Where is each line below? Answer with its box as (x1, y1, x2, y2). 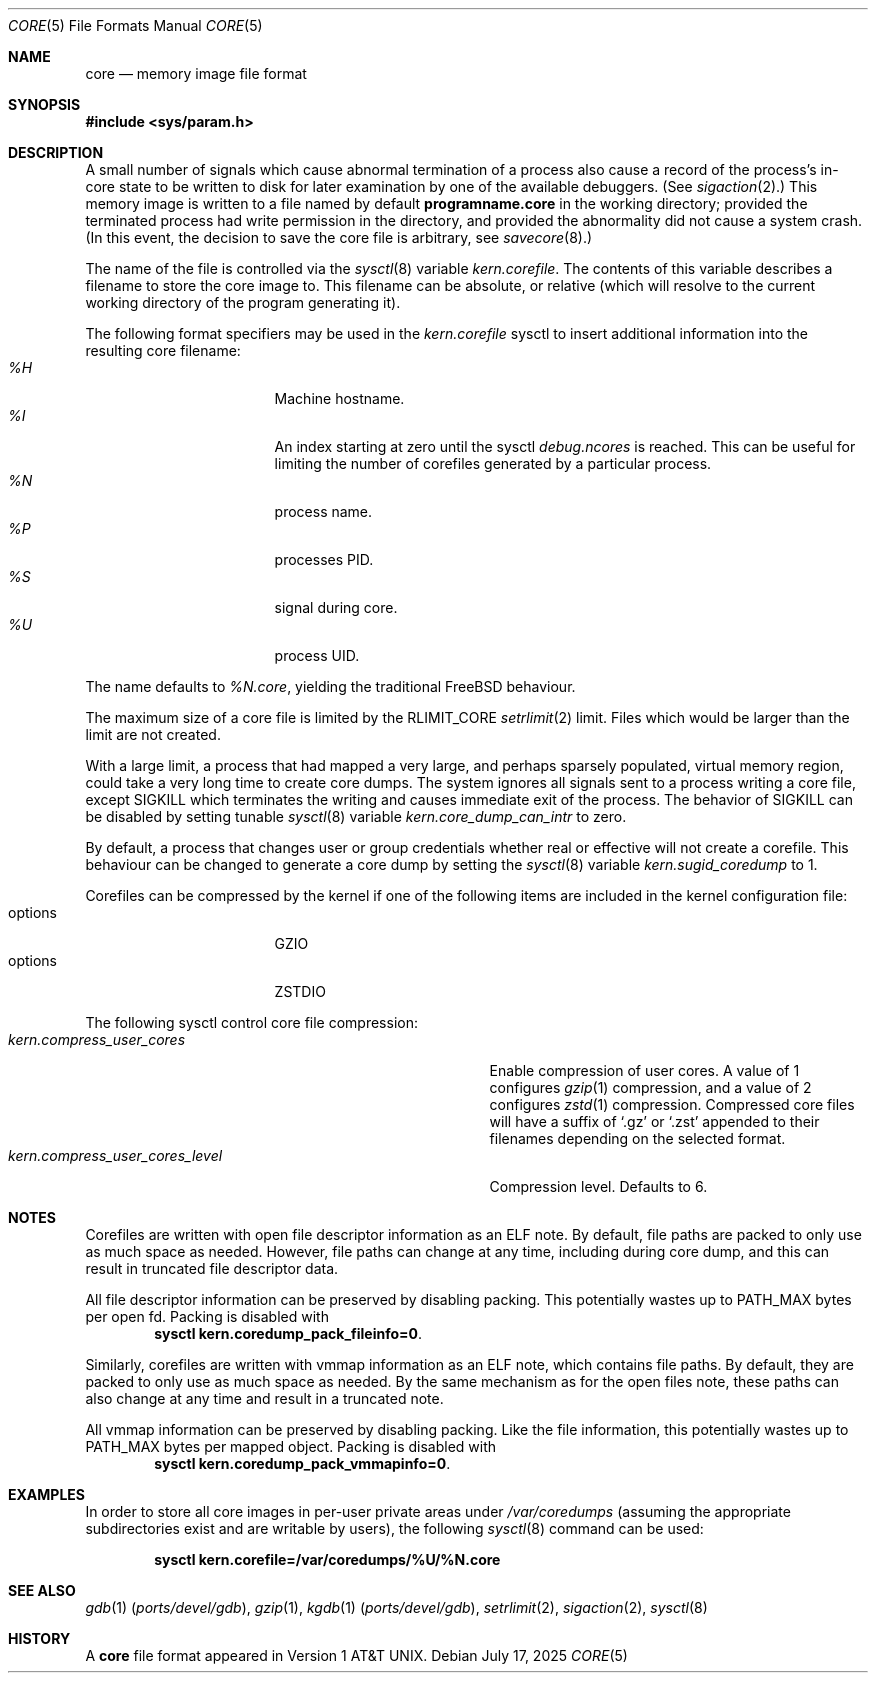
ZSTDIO (274, 983, 326, 1000)
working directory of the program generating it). (85, 294, 401, 311)
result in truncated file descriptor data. (85, 1260, 339, 1277)
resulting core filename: (85, 342, 241, 359)
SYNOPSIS (8, 96, 81, 113)
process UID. (274, 647, 360, 664)
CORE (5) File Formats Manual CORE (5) (8, 17, 263, 34)
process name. (274, 503, 373, 520)
